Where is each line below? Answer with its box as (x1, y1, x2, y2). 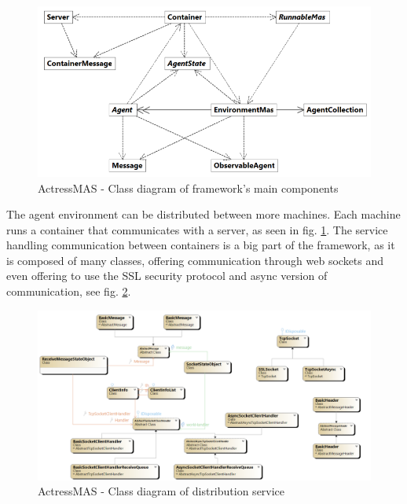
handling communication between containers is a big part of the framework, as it (6, 237, 395, 253)
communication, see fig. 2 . (6, 283, 131, 300)
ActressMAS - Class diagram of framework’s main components (38, 179, 339, 196)
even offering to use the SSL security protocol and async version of (6, 267, 328, 284)
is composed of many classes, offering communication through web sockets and (6, 252, 384, 268)
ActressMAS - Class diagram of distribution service (38, 483, 285, 499)
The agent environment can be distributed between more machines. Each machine (6, 206, 401, 223)
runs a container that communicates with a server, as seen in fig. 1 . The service (6, 221, 388, 237)
